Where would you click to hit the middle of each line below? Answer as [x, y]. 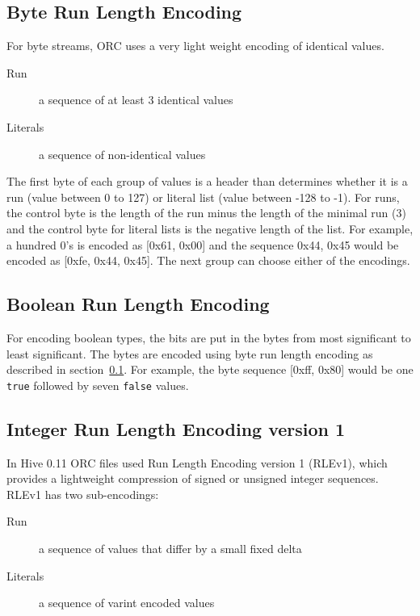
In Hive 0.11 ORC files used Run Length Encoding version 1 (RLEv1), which [197, 462]
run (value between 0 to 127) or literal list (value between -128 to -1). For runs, [203, 197]
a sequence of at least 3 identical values [136, 100]
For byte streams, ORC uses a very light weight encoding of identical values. [195, 46]
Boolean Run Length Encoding [138, 304]
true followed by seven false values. [98, 385]
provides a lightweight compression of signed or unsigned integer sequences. [193, 478]
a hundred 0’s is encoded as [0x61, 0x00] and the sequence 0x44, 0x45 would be [203, 244]
